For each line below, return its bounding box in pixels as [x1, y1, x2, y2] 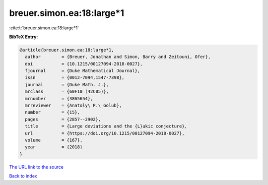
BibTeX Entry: [9, 34, 38, 40]
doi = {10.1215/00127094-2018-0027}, [25, 61, 143, 66]
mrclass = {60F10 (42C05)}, [25, 89, 109, 94]
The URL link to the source [9, 164, 64, 170]
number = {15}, [25, 110, 80, 115]
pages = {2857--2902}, [25, 117, 101, 122]
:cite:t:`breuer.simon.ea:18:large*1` [9, 25, 79, 31]
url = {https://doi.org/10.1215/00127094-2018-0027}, [25, 130, 185, 136]
